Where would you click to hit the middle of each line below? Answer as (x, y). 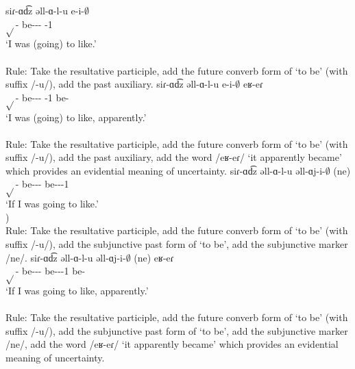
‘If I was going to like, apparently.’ (77, 290)
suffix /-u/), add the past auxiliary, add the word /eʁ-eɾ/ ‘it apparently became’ (174, 157)
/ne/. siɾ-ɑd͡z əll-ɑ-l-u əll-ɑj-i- (66, 257)
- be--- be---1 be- (50, 271)
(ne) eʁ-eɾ (154, 257)
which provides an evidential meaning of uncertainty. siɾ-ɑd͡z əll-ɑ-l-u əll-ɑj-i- (166, 170)
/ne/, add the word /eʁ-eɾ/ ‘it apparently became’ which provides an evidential (172, 344)
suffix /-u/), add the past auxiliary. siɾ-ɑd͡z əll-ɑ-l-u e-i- (121, 84)
